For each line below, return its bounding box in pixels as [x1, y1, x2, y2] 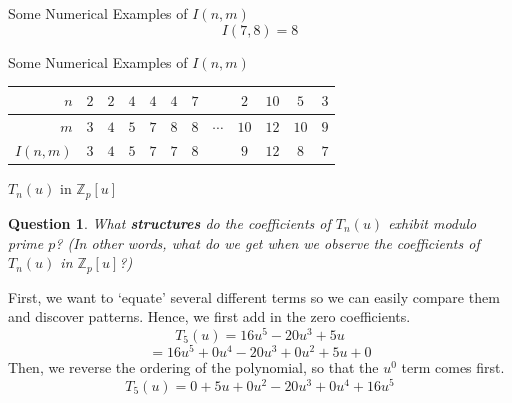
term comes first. [401, 356, 505, 377]
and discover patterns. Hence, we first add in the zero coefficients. [8, 306, 411, 327]
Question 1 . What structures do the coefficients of [8, 212, 331, 233]
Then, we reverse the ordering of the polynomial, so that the [8, 356, 379, 377]
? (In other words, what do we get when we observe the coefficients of [55, 232, 480, 253]
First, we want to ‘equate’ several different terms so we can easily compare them [8, 286, 500, 307]
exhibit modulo [388, 212, 477, 233]
